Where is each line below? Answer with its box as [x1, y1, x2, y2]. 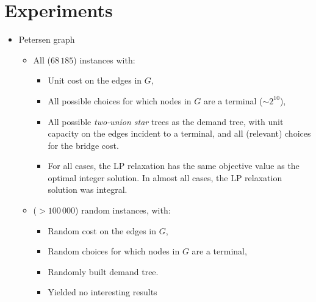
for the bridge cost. [48, 138, 119, 151]
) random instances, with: [75, 204, 171, 217]
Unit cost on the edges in [48, 74, 142, 87]
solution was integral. [48, 183, 127, 196]
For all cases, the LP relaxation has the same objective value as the [48, 159, 300, 172]
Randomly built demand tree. [48, 265, 159, 278]
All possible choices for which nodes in [48, 94, 192, 107]
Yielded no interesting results [48, 286, 157, 298]
